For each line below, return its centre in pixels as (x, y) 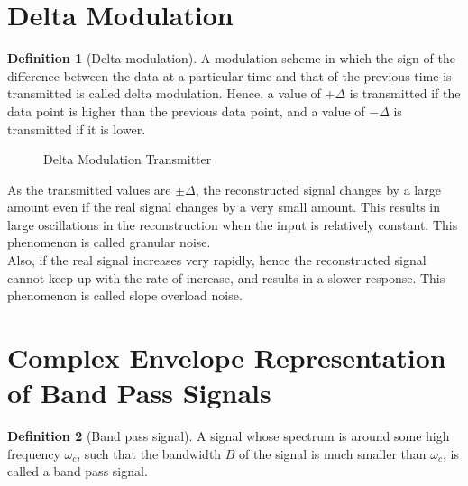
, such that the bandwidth (149, 453)
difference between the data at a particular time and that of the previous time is (229, 75)
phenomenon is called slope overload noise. (125, 295)
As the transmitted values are (89, 189)
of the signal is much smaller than (333, 453)
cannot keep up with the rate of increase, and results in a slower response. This (226, 277)
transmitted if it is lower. (77, 128)
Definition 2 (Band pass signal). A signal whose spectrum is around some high (229, 436)
